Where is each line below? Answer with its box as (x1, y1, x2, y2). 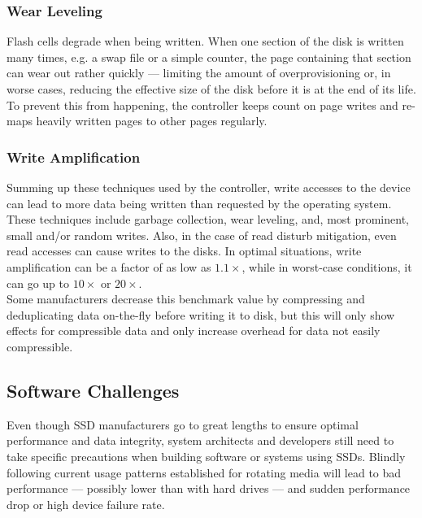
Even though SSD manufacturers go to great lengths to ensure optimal (7, 416, 359, 433)
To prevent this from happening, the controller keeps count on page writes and (7, 96, 398, 113)
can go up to (7, 274, 69, 291)
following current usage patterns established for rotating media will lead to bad (7, 464, 402, 481)
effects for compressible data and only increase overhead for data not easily (7, 322, 381, 339)
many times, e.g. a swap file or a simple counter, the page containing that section (7, 48, 411, 65)
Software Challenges (7, 377, 180, 403)
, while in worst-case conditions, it (241, 258, 412, 275)
